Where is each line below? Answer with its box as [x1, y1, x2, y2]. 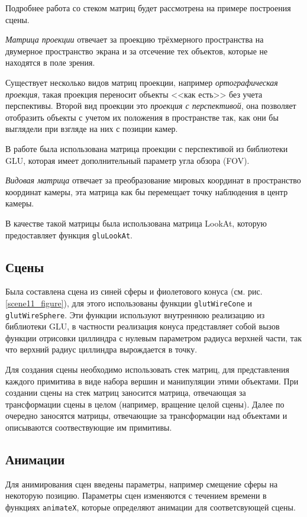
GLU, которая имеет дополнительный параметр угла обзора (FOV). [5, 154, 250, 166]
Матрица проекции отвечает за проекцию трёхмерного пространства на [5, 33, 264, 46]
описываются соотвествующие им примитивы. [5, 421, 172, 434]
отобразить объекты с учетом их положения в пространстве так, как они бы [5, 111, 279, 123]
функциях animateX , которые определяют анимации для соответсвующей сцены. [5, 501, 296, 513]
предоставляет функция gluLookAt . [5, 228, 133, 241]
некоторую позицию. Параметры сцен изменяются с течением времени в [5, 489, 267, 502]
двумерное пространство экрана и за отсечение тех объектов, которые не [5, 44, 268, 57]
